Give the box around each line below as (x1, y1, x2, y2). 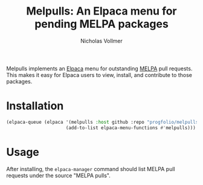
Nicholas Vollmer (80, 37, 123, 44)
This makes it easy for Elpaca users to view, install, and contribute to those (6, 71, 192, 78)
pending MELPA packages (34, 17, 169, 31)
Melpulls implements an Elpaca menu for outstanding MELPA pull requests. (6, 65, 193, 72)
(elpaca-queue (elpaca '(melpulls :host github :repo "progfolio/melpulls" (6, 119, 201, 125)
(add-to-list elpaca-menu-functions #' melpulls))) (65, 124, 196, 131)
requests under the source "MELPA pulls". (6, 172, 111, 179)
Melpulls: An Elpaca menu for (26, 4, 177, 18)
